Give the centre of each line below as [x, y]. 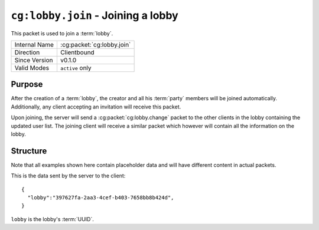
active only [76, 68]
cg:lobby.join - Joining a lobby [95, 15]
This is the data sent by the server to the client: [68, 176]
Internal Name [34, 44]
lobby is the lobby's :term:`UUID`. [53, 219]
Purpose [27, 85]
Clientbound [77, 52]
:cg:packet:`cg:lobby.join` [95, 44]
